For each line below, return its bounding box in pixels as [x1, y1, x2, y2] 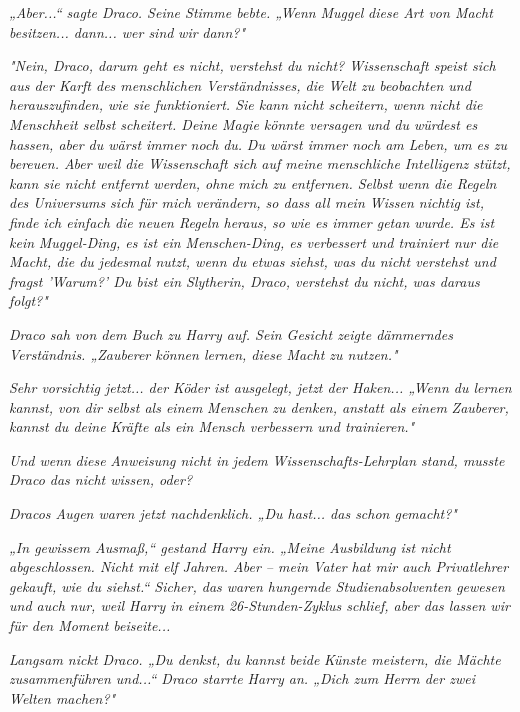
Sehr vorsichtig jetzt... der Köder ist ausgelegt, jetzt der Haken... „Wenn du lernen [9, 377, 512, 398]
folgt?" [9, 290, 48, 311]
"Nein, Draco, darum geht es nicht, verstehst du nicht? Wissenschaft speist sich [9, 55, 496, 76]
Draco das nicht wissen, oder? [9, 469, 193, 490]
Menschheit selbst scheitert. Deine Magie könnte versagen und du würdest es [9, 113, 478, 134]
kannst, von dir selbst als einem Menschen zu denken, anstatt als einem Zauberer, [9, 396, 509, 417]
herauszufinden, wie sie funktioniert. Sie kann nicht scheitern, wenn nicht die [9, 94, 483, 115]
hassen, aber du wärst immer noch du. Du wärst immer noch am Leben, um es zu [9, 133, 508, 154]
